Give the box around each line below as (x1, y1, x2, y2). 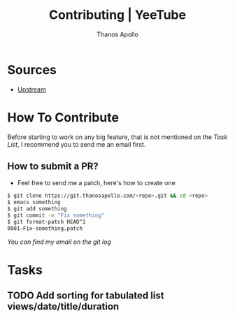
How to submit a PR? (7, 161, 99, 173)
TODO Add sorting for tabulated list (7, 290, 164, 302)
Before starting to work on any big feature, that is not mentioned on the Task (7, 133, 228, 141)
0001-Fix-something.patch (7, 224, 83, 232)
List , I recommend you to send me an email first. (7, 140, 146, 148)
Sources (7, 62, 57, 78)
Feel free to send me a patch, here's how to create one (17, 179, 176, 187)
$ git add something (7, 205, 68, 212)
